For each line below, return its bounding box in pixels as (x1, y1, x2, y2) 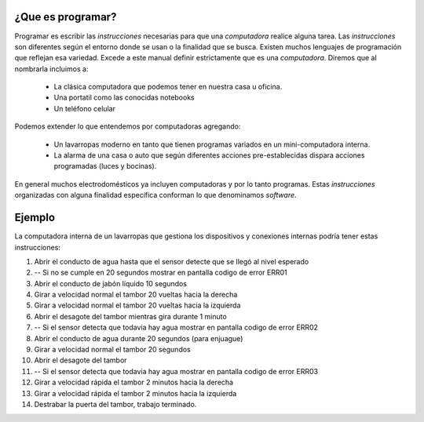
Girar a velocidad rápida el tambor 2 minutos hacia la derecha (34, 377, 234, 387)
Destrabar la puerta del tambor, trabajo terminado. (34, 399, 197, 409)
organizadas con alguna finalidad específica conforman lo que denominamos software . (14, 191, 298, 200)
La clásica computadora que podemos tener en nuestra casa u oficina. (53, 82, 283, 92)
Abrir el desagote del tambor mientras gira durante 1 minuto (34, 311, 227, 321)
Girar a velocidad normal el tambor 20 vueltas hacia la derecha (34, 290, 238, 300)
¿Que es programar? (14, 10, 117, 24)
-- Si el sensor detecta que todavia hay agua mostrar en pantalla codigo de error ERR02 (34, 322, 318, 333)
